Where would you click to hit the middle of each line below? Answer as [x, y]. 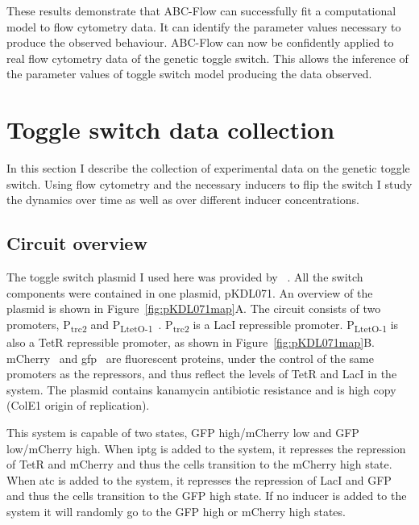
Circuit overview [77, 243]
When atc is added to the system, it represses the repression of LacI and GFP [199, 479]
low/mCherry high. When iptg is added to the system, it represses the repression [206, 448]
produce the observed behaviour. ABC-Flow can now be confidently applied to [200, 42]
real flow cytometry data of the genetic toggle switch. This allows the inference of [207, 58]
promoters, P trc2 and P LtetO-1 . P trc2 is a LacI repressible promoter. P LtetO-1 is [203, 325]
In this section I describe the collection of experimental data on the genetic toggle [208, 168]
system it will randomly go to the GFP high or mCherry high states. [176, 511]
